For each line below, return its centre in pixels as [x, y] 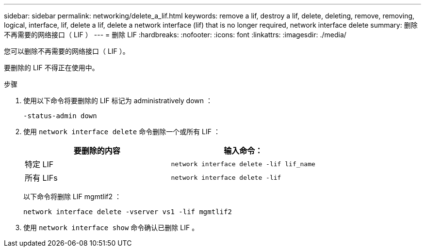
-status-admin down [60, 116]
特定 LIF [39, 164]
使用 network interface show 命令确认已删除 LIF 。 [111, 227]
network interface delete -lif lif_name [243, 164]
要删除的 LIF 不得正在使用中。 [51, 68]
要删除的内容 [97, 151]
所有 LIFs [41, 178]
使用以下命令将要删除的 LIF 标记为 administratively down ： [118, 101]
